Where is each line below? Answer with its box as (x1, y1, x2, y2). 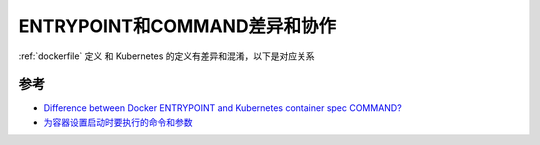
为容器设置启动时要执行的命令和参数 (43, 116, 193, 128)
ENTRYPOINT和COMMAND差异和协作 (18, 15, 337, 37)
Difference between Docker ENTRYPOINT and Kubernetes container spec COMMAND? (43, 102, 402, 114)
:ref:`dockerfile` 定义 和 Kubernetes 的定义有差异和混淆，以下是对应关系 (18, 50, 315, 62)
